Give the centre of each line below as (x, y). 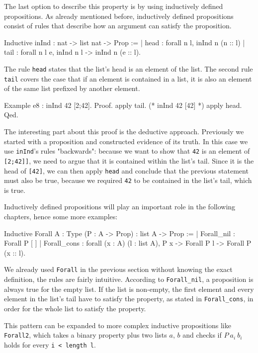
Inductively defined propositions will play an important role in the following (120, 207)
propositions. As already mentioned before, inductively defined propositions (119, 16)
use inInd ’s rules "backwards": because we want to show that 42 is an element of (127, 151)
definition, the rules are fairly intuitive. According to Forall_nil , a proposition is (129, 279)
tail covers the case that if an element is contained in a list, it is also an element (128, 78)
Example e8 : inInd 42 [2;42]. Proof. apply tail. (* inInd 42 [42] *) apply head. (123, 105)
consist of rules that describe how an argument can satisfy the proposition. (118, 26)
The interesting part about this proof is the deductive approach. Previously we (124, 132)
